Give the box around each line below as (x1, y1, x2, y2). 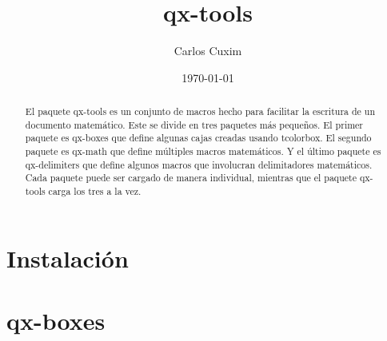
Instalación (6, 241, 129, 274)
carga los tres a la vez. (48, 184, 142, 198)
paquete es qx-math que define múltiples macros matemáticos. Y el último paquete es (25, 145, 381, 158)
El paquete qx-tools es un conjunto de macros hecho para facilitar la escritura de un (25, 105, 376, 118)
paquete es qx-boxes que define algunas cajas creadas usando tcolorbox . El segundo (25, 131, 372, 145)
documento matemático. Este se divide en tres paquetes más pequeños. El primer (25, 117, 364, 131)
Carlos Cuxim (174, 42, 242, 59)
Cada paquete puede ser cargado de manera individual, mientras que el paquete (25, 171, 357, 184)
